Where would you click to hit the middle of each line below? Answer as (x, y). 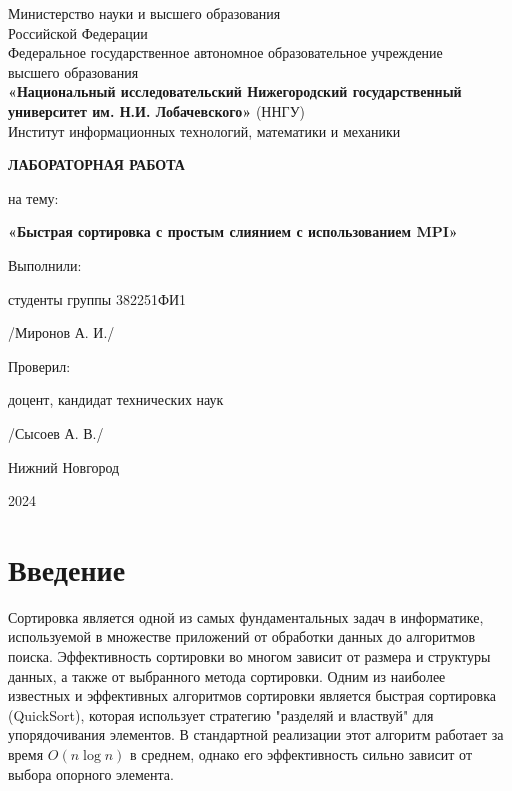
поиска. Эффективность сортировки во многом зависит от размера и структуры (249, 656)
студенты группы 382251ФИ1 (97, 298)
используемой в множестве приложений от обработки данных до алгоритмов (242, 636)
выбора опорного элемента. (91, 773)
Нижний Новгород (64, 466)
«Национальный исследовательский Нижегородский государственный (235, 91)
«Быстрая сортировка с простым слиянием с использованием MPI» (233, 231)
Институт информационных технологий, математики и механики (204, 130)
